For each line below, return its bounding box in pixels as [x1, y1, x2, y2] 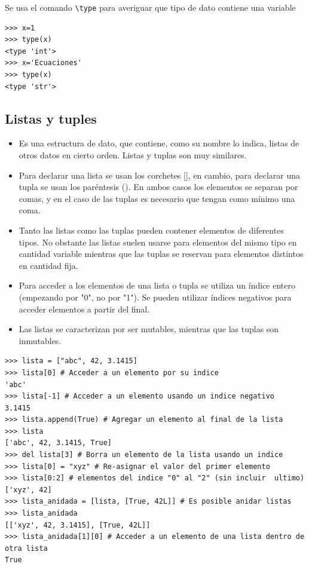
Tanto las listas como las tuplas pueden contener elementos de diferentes [19, 223, 284, 236]
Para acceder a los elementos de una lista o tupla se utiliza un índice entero [19, 279, 295, 292]
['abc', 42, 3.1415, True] [5, 439, 112, 448]
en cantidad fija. [19, 259, 78, 271]
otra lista [5, 544, 48, 553]
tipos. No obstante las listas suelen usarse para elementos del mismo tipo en [19, 235, 297, 248]
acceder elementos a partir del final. [19, 302, 150, 315]
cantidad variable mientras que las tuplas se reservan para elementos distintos [19, 247, 304, 260]
